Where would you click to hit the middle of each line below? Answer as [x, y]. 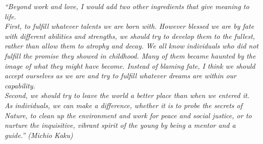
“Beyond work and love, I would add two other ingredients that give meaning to [127, 6]
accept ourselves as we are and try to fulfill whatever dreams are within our [121, 76]
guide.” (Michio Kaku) [39, 135]
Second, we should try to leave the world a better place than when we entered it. [127, 95]
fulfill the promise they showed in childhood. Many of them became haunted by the [130, 55]
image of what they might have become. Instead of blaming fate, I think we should [130, 65]
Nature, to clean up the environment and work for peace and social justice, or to [128, 115]
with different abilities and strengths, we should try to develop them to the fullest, [130, 36]
